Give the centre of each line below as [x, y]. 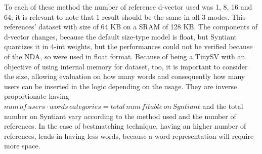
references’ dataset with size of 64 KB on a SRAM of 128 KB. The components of [131, 27]
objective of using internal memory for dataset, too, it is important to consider [126, 66]
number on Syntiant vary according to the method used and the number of [120, 116]
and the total [223, 106]
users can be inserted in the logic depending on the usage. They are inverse [121, 86]
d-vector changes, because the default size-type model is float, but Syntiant [120, 36]
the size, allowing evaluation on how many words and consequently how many [125, 76]
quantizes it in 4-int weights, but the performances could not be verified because [128, 46]
